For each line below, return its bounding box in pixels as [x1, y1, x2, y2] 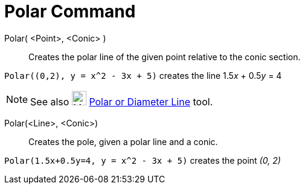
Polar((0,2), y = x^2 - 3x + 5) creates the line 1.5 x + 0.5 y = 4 [4, 70, 282, 81]
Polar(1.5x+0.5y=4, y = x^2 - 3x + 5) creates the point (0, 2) [4, 155, 281, 166]
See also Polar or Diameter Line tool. [30, 95, 213, 108]
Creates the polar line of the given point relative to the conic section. [28, 51, 301, 62]
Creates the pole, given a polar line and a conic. [28, 136, 218, 147]
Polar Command [4, 1, 136, 22]
